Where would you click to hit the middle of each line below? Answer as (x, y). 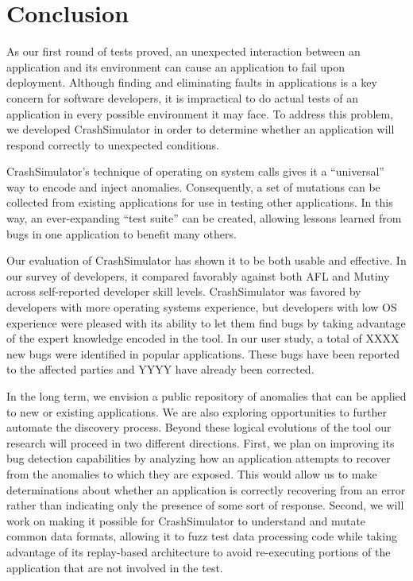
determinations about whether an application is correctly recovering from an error (206, 489)
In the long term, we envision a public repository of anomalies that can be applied (206, 396)
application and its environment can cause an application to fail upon (176, 66)
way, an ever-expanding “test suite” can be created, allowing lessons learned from (204, 218)
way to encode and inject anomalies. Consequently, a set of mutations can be (193, 186)
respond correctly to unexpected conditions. (113, 144)
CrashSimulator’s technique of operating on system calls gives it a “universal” (195, 171)
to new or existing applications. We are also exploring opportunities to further (197, 411)
